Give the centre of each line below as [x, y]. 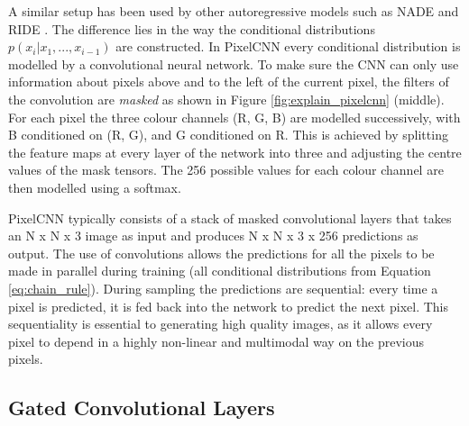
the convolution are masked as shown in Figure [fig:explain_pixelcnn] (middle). [226, 99]
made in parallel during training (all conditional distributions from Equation [220, 271]
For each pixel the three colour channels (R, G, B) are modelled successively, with [234, 117]
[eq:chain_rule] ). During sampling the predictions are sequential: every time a [223, 288]
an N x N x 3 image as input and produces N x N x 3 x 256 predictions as [213, 236]
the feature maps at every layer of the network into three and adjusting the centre [235, 152]
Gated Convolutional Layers [142, 408]
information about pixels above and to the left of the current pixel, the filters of [229, 82]
